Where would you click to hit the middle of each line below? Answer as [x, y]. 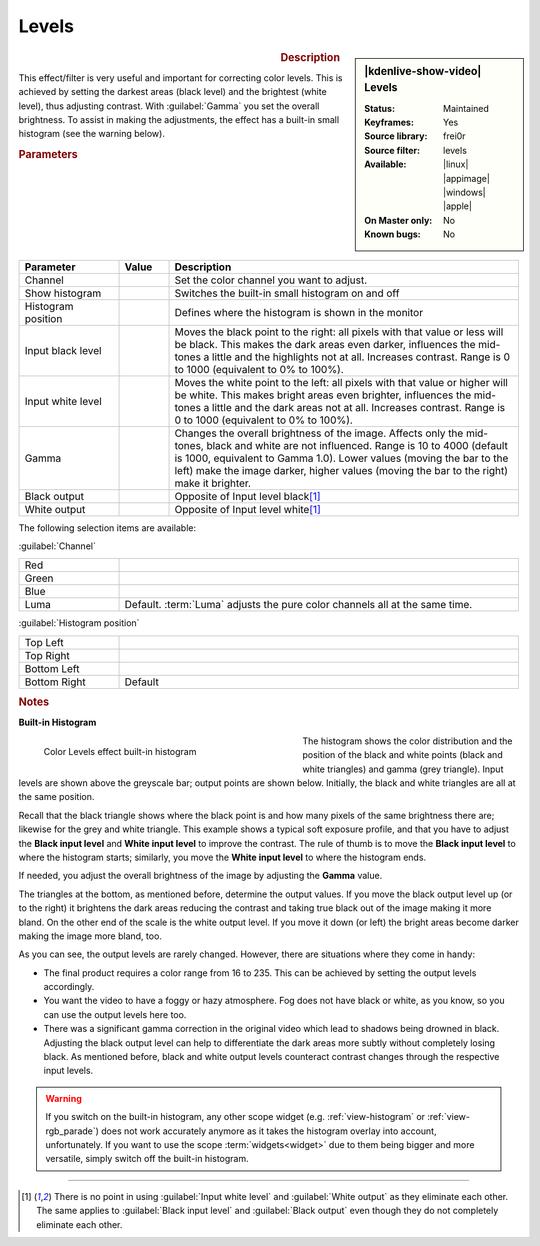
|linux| [456, 164]
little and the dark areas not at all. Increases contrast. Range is [358, 407]
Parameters [48, 155]
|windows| [464, 192]
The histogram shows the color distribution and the [407, 741]
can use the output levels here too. [115, 1014]
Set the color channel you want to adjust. [271, 280]
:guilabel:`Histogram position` [79, 623]
